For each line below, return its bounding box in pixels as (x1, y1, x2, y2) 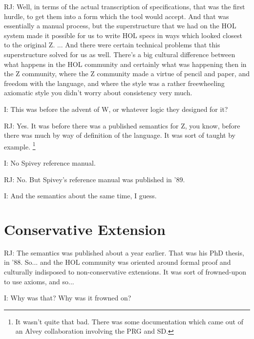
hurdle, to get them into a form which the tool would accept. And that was (4, 11, 229, 21)
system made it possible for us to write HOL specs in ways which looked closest (4, 30, 242, 40)
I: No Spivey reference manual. (4, 157, 96, 168)
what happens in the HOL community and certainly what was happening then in (4, 59, 247, 69)
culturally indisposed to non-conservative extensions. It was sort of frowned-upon (4, 267, 247, 277)
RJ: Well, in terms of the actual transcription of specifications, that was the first (4, 1, 245, 11)
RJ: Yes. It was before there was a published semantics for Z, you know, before (4, 120, 240, 130)
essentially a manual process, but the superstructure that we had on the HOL (4, 21, 236, 31)
